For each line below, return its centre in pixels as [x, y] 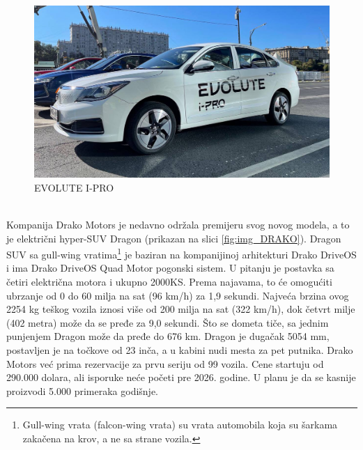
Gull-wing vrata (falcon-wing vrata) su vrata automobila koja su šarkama [180, 425]
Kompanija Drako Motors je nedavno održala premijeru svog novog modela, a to [178, 224]
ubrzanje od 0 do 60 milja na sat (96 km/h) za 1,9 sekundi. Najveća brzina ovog [178, 295]
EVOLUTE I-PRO [74, 187]
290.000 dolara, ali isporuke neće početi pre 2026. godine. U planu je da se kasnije [181, 377]
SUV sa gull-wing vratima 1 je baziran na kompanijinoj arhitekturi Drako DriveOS [181, 253]
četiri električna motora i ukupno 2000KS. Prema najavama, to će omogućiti [169, 281]
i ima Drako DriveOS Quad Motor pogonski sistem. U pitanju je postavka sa [170, 268]
